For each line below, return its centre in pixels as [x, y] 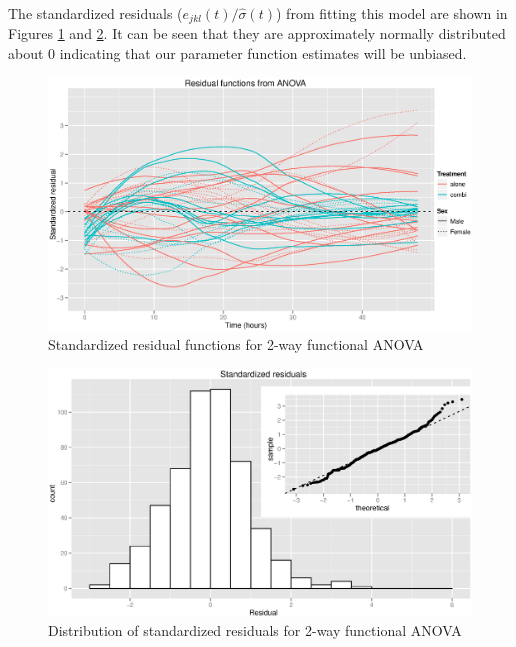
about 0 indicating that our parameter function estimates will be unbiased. [237, 53]
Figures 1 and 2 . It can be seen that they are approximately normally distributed [257, 33]
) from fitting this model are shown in [392, 13]
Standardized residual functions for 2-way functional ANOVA [236, 344]
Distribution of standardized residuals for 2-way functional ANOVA [255, 630]
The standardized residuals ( [95, 13]
